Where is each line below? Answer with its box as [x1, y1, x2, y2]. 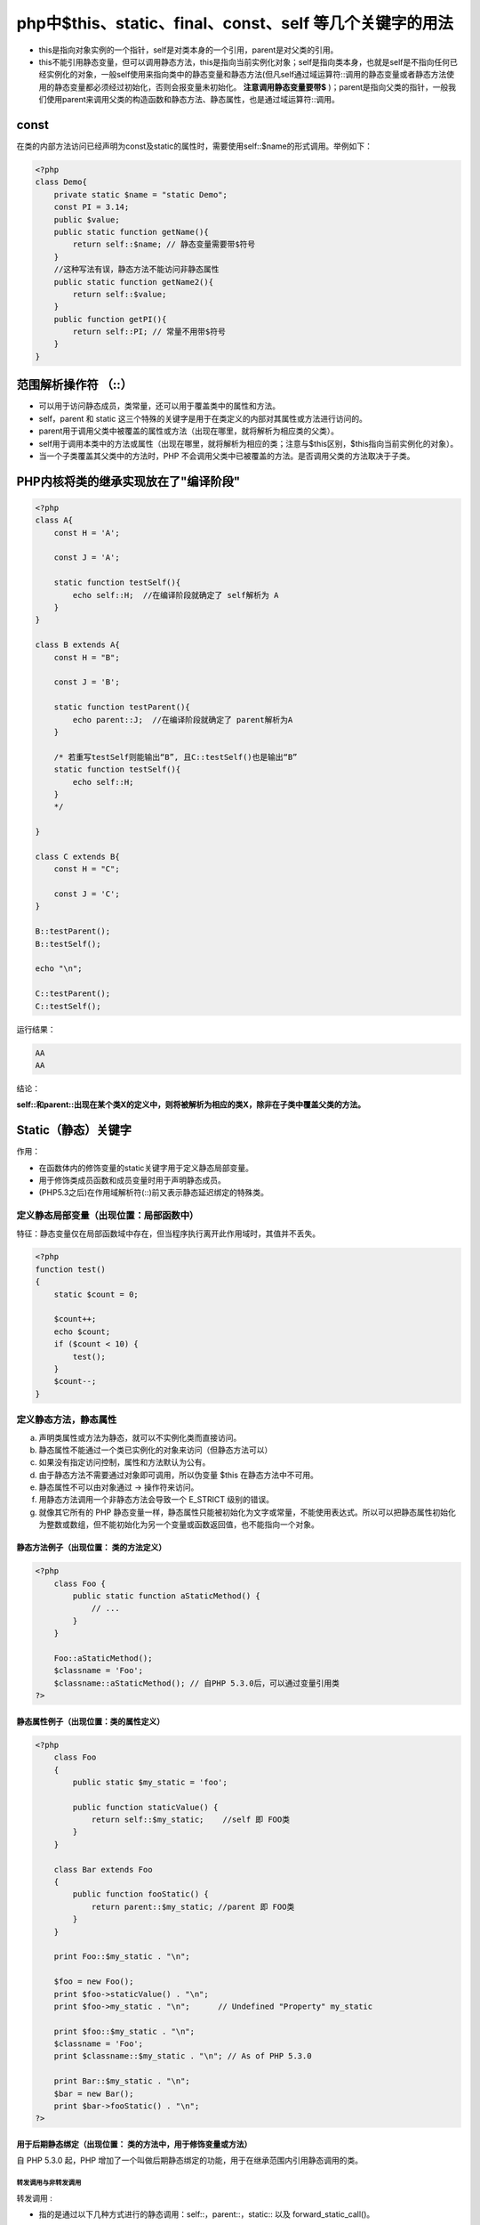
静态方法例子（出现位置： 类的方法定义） [16, 1542, 167, 1553]
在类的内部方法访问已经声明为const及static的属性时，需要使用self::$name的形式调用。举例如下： [16, 141, 373, 151]
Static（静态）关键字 [16, 1122, 132, 1138]
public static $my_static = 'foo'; [72, 1776, 228, 1787]
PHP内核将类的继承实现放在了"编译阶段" [16, 473, 241, 489]
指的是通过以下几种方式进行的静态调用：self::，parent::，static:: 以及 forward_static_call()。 [38, 2209, 375, 2220]
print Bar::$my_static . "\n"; [53, 2076, 190, 2086]
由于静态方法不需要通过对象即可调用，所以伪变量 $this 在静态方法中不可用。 [38, 1469, 319, 1480]
